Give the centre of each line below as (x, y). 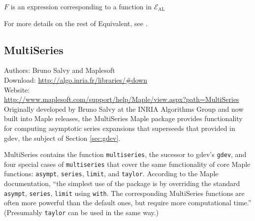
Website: (17, 89)
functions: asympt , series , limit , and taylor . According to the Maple (111, 174)
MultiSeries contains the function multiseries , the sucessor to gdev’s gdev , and (125, 154)
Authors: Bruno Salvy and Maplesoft (60, 70)
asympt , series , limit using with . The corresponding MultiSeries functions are (124, 193)
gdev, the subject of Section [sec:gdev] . (62, 138)
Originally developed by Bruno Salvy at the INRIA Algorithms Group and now (124, 109)
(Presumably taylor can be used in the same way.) (81, 212)
